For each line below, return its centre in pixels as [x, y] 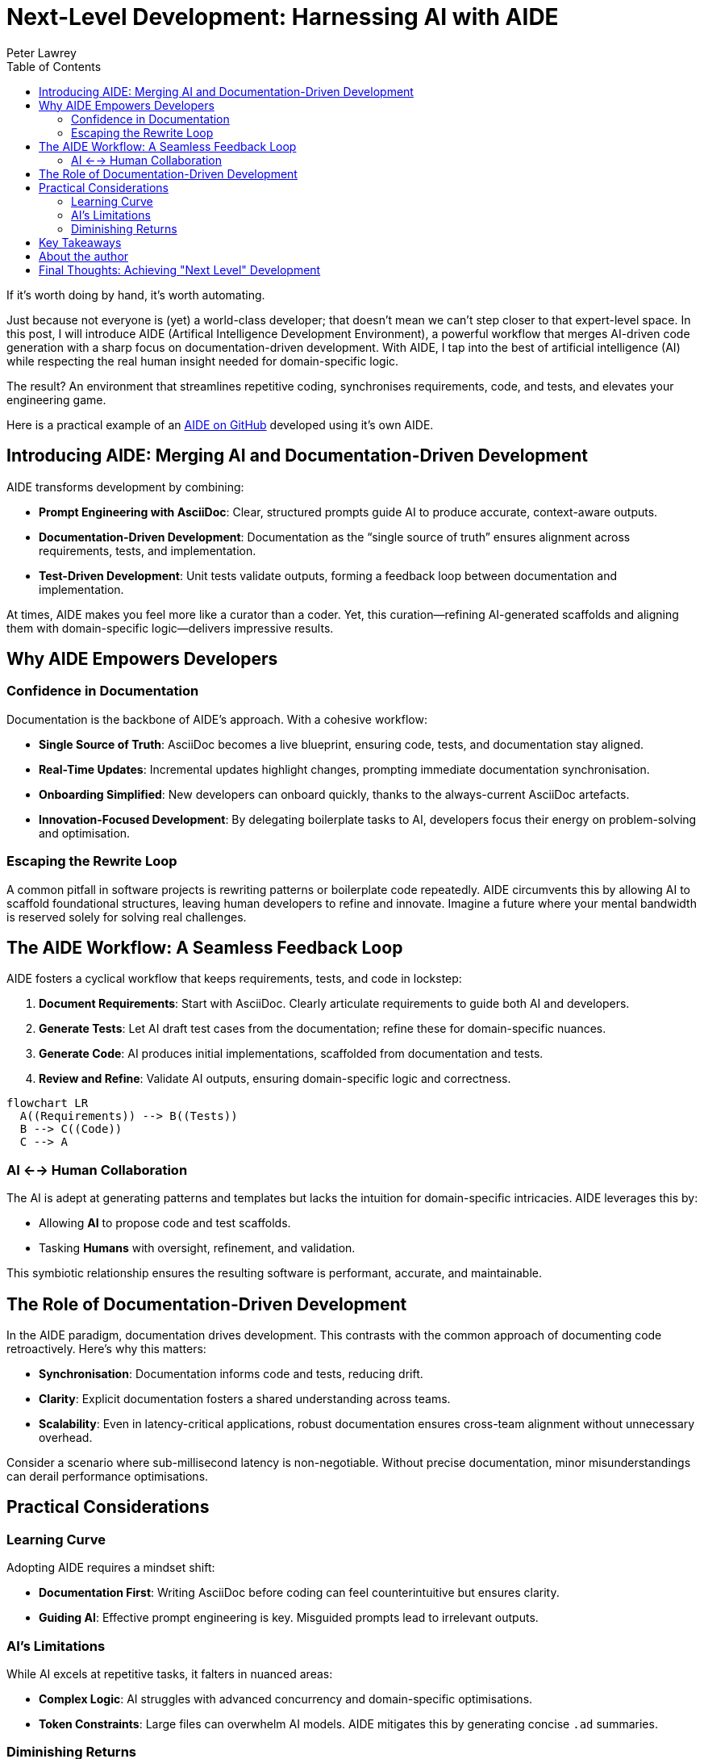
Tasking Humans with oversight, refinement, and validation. [197, 1248]
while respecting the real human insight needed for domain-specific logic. [203, 361]
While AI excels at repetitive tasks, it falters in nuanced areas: [170, 1673]
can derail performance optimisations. [108, 1476]
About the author [84, 256]
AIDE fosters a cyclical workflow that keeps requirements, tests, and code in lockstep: [234, 979]
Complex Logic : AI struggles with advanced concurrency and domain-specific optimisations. [286, 1698]
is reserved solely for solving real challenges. [127, 917]
